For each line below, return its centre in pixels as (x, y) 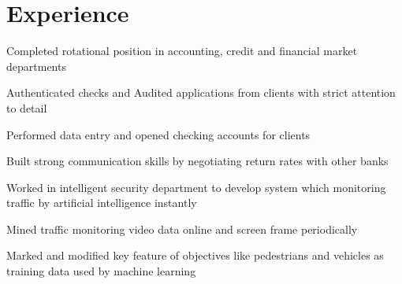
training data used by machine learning (101, 271)
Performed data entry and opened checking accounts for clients (158, 134)
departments (36, 66)
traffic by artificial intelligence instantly (102, 203)
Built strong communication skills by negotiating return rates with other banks (197, 161)
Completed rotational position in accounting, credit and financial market (182, 51)
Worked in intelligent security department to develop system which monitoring (196, 187)
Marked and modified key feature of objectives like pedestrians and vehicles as (195, 255)
